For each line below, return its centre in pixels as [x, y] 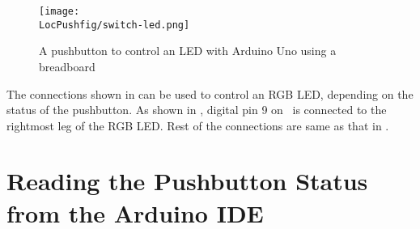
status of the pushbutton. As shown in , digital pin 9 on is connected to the [197, 110]
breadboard [67, 66]
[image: [59, 11]
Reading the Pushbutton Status [187, 181]
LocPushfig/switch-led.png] [115, 25]
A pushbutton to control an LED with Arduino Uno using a [188, 51]
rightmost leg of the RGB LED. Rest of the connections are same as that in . [198, 125]
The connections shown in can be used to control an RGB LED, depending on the [210, 93]
